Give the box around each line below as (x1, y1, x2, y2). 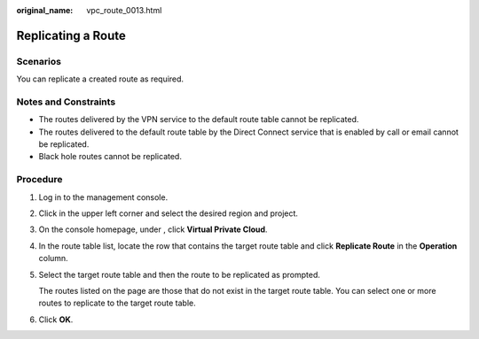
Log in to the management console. (38, 191, 169, 203)
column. (38, 253, 68, 264)
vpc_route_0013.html (86, 5, 162, 15)
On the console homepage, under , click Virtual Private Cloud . (38, 224, 268, 235)
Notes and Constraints (16, 96, 116, 108)
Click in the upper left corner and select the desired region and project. (38, 208, 299, 219)
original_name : (16, 5, 74, 15)
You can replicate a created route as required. (16, 73, 185, 84)
